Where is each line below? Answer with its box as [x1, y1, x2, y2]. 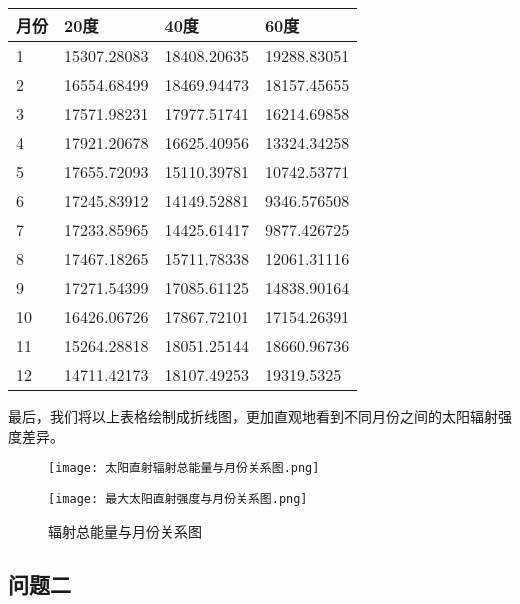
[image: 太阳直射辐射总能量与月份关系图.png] [48, 461, 320, 476]
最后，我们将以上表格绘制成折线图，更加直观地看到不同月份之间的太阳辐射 [8, 406, 498, 426]
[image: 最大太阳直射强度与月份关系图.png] [48, 491, 308, 506]
